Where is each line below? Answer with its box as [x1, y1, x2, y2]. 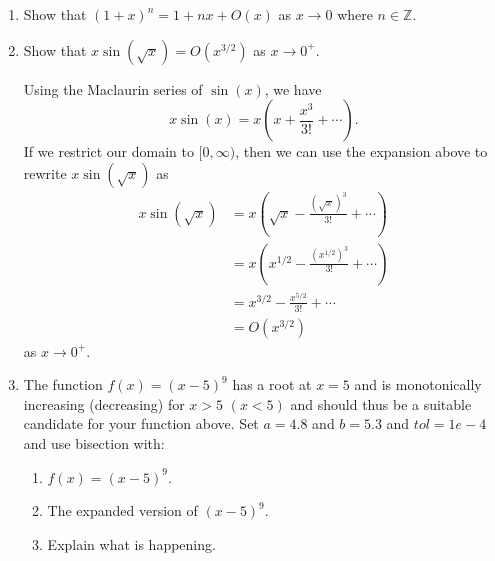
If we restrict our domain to [23, 141, 194, 162]
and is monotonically [354, 374, 482, 395]
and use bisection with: [23, 432, 165, 453]
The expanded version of [47, 500, 198, 521]
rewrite [23, 162, 67, 183]
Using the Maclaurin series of [23, 78, 203, 99]
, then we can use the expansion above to [235, 141, 488, 162]
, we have [264, 78, 322, 99]
